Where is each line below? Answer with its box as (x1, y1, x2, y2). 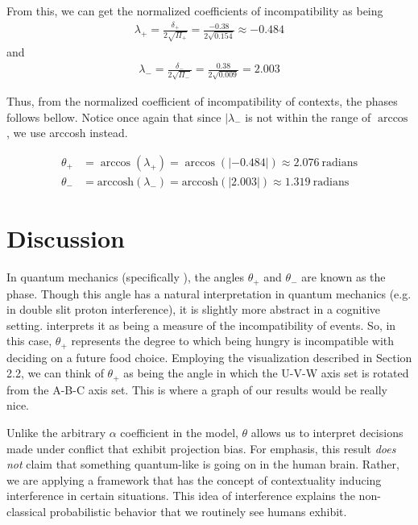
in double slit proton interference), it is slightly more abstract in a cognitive (6, 301, 381, 318)
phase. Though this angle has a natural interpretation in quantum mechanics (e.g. (6, 285, 412, 302)
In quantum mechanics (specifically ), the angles (6, 269, 245, 285)
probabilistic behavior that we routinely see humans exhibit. (49, 502, 347, 519)
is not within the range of (245, 108, 371, 125)
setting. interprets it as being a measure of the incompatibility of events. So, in (6, 316, 396, 333)
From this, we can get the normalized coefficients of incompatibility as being (6, 2, 383, 19)
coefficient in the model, (120, 423, 238, 440)
